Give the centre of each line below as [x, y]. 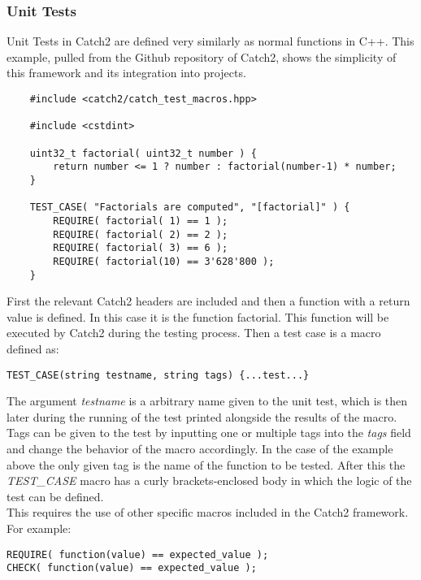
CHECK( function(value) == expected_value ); [132, 568]
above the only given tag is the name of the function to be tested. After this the [206, 464]
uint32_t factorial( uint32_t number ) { [143, 153]
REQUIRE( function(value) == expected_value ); [138, 554]
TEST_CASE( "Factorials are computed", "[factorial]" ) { [190, 208]
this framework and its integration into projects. [126, 73]
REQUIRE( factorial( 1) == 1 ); [141, 221]
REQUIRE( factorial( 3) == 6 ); [141, 248]
